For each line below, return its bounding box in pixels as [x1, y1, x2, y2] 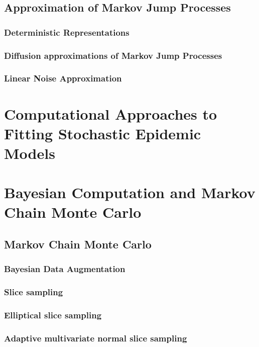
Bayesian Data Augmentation [4, 263, 125, 275]
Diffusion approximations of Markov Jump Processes [4, 49, 222, 61]
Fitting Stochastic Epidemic [4, 123, 201, 143]
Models [4, 142, 55, 163]
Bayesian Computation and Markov [4, 182, 255, 203]
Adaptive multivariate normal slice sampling [4, 331, 187, 344]
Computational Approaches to [4, 103, 217, 124]
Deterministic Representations [4, 26, 129, 38]
